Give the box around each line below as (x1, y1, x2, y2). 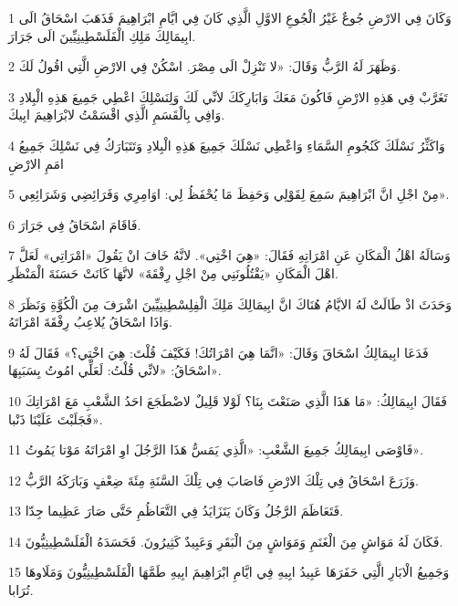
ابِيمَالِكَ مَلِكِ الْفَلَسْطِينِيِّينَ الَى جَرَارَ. (8, 26, 196, 45)
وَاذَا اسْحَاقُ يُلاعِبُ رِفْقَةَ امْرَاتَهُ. (8, 312, 172, 331)
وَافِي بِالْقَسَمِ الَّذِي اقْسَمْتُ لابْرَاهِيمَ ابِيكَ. (8, 105, 225, 124)
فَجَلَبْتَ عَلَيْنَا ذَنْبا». (8, 409, 103, 428)
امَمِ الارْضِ (8, 153, 64, 172)
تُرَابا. (8, 580, 34, 600)
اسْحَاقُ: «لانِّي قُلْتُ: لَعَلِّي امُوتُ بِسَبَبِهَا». (8, 360, 222, 380)
